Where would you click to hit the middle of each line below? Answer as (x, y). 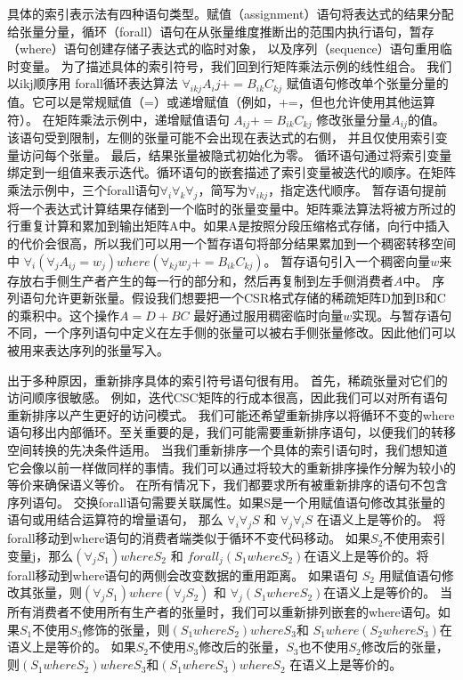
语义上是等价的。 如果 (72, 647)
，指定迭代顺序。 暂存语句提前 (357, 190)
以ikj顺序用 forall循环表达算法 (93, 83)
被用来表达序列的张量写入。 (88, 349)
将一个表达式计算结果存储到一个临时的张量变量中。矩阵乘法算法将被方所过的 (231, 208)
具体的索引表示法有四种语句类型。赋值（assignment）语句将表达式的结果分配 (231, 13)
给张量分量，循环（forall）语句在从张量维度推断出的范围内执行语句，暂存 (221, 31)
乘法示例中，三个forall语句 (84, 190)
